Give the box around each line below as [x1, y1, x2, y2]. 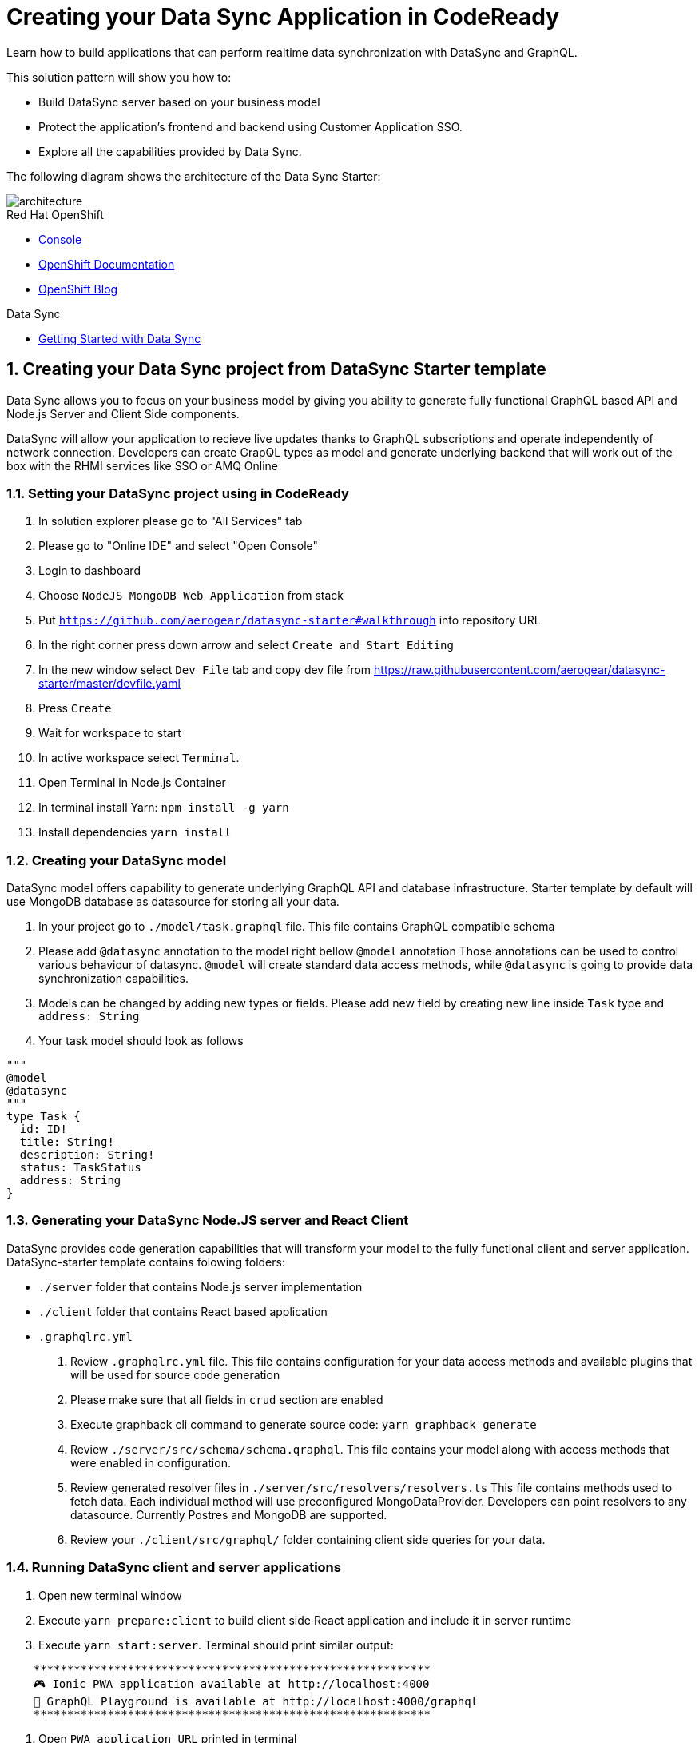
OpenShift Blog [38, 281, 118, 296]
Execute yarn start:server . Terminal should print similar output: [38, 1637, 394, 1652]
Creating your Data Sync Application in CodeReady [6, 3, 560, 30]
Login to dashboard [38, 564, 141, 578]
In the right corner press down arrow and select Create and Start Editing [38, 638, 454, 652]
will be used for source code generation [70, 1367, 280, 1382]
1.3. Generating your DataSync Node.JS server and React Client [6, 1212, 409, 1229]
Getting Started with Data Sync [38, 331, 201, 345]
